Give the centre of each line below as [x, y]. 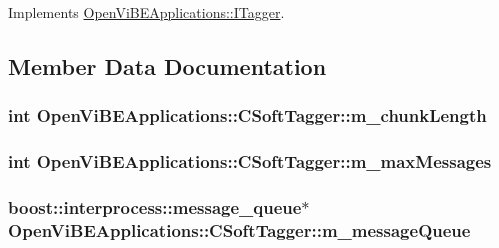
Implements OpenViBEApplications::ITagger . [146, 12]
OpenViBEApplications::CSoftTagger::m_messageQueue [239, 229]
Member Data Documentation [167, 65]
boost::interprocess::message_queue [155, 206]
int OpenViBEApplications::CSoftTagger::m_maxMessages [250, 161]
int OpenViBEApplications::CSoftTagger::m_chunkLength [247, 115]
